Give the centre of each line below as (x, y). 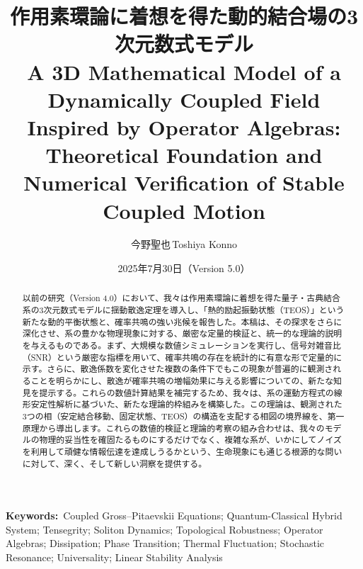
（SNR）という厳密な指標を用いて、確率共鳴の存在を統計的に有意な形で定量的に (182, 357)
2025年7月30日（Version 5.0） (184, 268)
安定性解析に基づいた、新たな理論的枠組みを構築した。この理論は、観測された (186, 404)
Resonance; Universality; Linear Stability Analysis (114, 557)
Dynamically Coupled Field (184, 99)
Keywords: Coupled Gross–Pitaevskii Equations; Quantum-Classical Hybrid (174, 516)
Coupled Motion (184, 210)
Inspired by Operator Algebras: (184, 126)
